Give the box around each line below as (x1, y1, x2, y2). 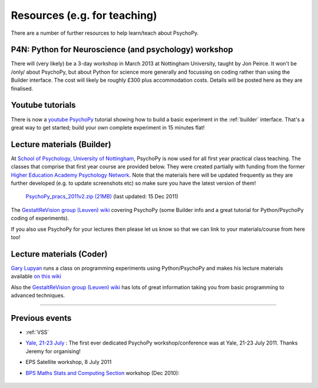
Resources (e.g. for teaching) (11, 9, 157, 22)
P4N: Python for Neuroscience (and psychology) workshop (11, 45, 233, 55)
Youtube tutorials (11, 100, 76, 110)
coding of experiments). (11, 215, 69, 222)
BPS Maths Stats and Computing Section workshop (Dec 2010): (25, 369, 180, 376)
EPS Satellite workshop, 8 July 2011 (25, 359, 112, 366)
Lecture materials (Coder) (11, 249, 108, 259)
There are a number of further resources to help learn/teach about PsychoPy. (11, 29, 199, 37)
